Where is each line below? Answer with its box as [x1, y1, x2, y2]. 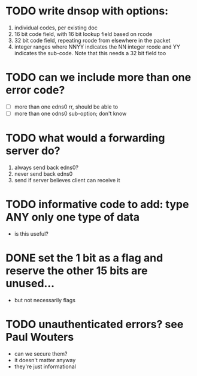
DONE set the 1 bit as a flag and [5, 251, 163, 265]
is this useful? [14, 230, 49, 237]
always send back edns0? [14, 164, 79, 171]
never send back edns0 [14, 170, 73, 178]
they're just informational [14, 363, 76, 370]
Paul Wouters [5, 330, 74, 344]
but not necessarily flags [14, 296, 76, 303]
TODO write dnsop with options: [5, 4, 169, 18]
